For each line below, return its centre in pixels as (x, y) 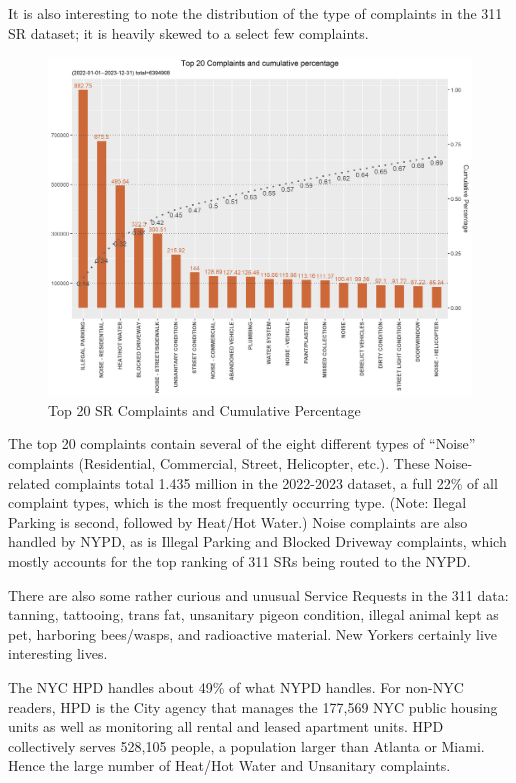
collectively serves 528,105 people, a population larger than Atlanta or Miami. (246, 745)
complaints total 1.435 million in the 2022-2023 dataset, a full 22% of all (276, 482)
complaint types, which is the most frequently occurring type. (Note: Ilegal (237, 502)
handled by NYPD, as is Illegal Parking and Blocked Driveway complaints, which (257, 541)
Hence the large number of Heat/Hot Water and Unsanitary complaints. (229, 765)
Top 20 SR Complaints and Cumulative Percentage (204, 409)
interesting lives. (58, 653)
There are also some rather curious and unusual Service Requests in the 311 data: (258, 594)
